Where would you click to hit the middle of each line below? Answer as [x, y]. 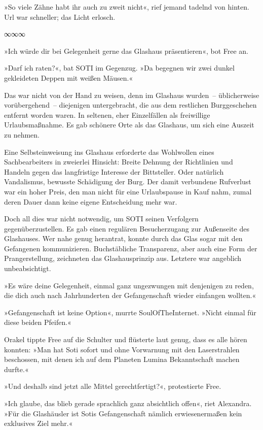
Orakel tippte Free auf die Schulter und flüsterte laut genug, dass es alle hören [126, 339]
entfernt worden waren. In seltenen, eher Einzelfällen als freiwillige [107, 114]
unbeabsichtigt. [28, 268]
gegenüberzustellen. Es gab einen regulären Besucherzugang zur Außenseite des [127, 228]
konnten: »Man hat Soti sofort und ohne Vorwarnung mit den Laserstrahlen [122, 349]
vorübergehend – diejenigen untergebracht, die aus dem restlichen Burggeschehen [130, 105]
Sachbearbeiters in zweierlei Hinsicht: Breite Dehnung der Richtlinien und [119, 162]
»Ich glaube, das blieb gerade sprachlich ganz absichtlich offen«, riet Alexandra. [128, 403]
